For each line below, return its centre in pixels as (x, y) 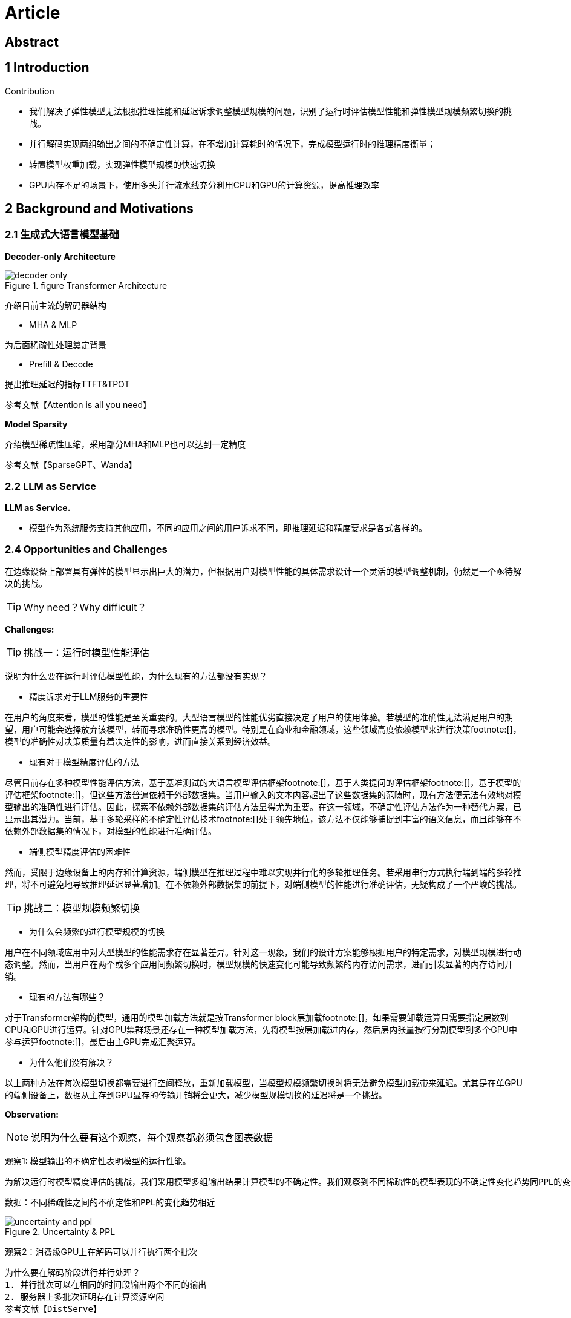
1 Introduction (47, 68)
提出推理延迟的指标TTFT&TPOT (67, 384)
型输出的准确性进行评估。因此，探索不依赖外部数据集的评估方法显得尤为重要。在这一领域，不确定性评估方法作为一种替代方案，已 (263, 807)
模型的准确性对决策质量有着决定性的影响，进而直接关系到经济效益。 (140, 742)
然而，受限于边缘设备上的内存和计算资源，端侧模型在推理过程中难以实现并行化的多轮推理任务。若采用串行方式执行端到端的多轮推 (263, 872)
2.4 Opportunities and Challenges (86, 549)
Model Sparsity (36, 424)
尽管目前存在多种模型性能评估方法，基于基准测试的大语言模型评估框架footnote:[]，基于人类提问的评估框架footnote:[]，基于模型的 (263, 783)
